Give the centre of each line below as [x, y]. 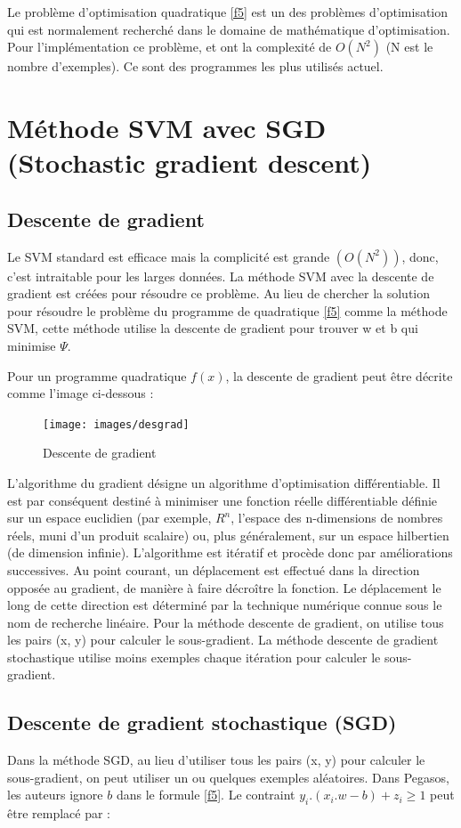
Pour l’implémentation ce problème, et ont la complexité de [170, 47]
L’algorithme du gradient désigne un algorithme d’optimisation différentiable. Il [224, 482]
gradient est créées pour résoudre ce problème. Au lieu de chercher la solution [219, 293]
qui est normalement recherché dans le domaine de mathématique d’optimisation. [229, 29]
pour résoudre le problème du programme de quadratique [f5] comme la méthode [227, 310]
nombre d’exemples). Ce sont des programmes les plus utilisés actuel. [195, 66]
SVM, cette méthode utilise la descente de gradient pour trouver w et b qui [213, 328]
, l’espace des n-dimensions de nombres [337, 518]
